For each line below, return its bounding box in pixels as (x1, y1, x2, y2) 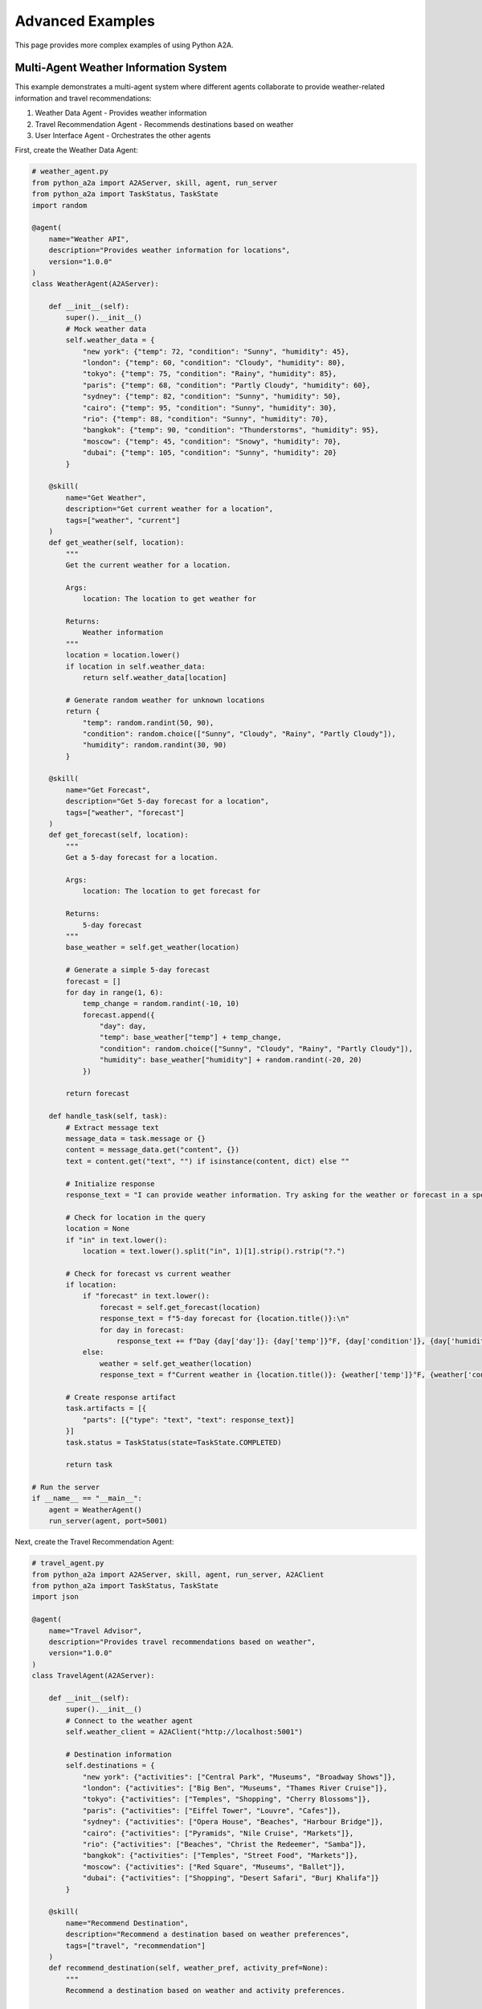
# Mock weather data (65, 324, 147, 333)
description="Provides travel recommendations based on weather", (48, 1637, 317, 1647)
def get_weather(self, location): (48, 538, 185, 547)
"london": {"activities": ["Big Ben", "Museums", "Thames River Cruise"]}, (82, 1784, 388, 1793)
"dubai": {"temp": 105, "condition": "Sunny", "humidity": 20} (82, 448, 337, 457)
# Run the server (31, 1483, 100, 1492)
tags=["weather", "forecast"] (65, 808, 185, 817)
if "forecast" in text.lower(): (82, 1291, 210, 1301)
